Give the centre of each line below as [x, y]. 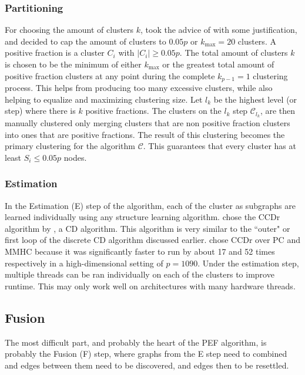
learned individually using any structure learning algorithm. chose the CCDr [143, 217]
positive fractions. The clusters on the [153, 111]
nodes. [75, 157]
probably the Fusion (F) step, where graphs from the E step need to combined [146, 354]
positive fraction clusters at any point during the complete [110, 75]
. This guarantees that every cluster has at [219, 146]
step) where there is [40, 111]
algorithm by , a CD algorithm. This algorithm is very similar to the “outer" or [148, 228]
